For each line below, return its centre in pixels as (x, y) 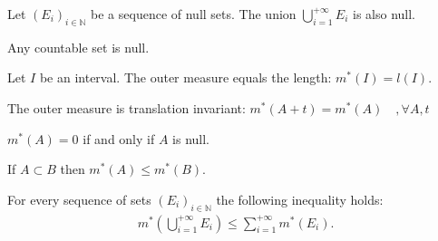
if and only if (119, 138)
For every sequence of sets (79, 199)
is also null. (384, 14)
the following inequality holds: (300, 199)
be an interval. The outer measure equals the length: (185, 77)
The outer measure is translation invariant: (127, 107)
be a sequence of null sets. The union (194, 14)
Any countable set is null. (78, 47)
